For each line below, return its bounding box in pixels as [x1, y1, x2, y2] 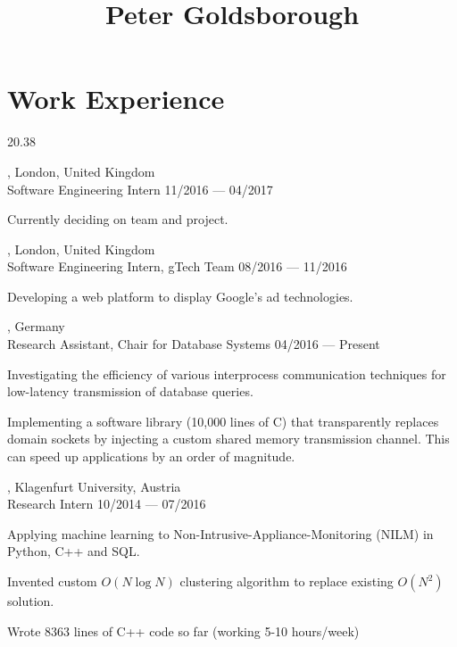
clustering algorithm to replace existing [179, 572, 394, 590]
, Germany [7, 317, 65, 336]
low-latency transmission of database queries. [7, 382, 253, 401]
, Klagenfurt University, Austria [7, 477, 181, 495]
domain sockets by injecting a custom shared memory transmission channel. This [7, 429, 450, 448]
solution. [7, 592, 54, 610]
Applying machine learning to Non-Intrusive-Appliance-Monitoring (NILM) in [7, 524, 434, 543]
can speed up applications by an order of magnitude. [7, 447, 295, 466]
